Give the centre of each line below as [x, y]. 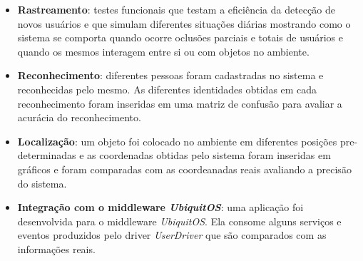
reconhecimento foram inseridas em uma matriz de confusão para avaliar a [180, 103]
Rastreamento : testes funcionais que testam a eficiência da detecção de [176, 9]
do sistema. [42, 183]
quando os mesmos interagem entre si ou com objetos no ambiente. [163, 51]
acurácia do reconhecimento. [79, 117]
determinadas [47, 155]
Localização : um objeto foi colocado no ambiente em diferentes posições [177, 141]
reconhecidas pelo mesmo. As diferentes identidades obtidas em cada [167, 89]
